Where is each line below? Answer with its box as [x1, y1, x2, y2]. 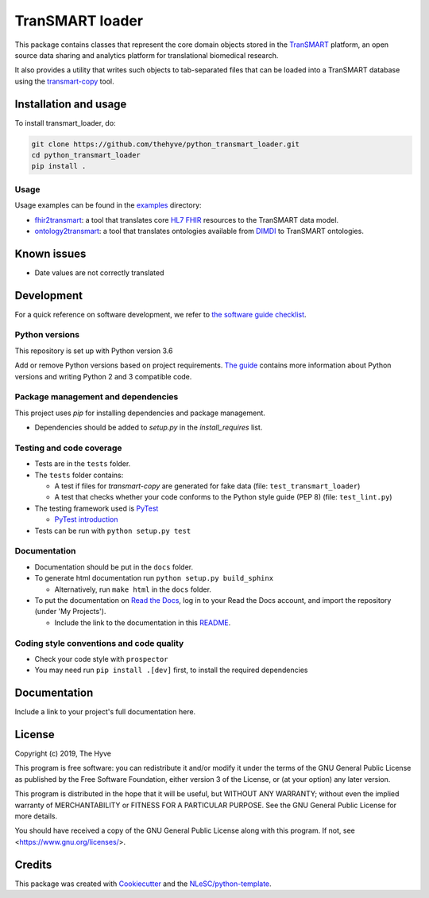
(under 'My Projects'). [34, 607, 106, 616]
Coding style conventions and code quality [14, 637, 184, 648]
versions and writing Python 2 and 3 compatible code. [14, 371, 192, 381]
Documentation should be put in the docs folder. [34, 562, 194, 572]
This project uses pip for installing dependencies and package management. [14, 408, 266, 418]
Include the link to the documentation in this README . [54, 617, 231, 628]
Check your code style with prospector [34, 654, 168, 663]
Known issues [14, 247, 87, 260]
